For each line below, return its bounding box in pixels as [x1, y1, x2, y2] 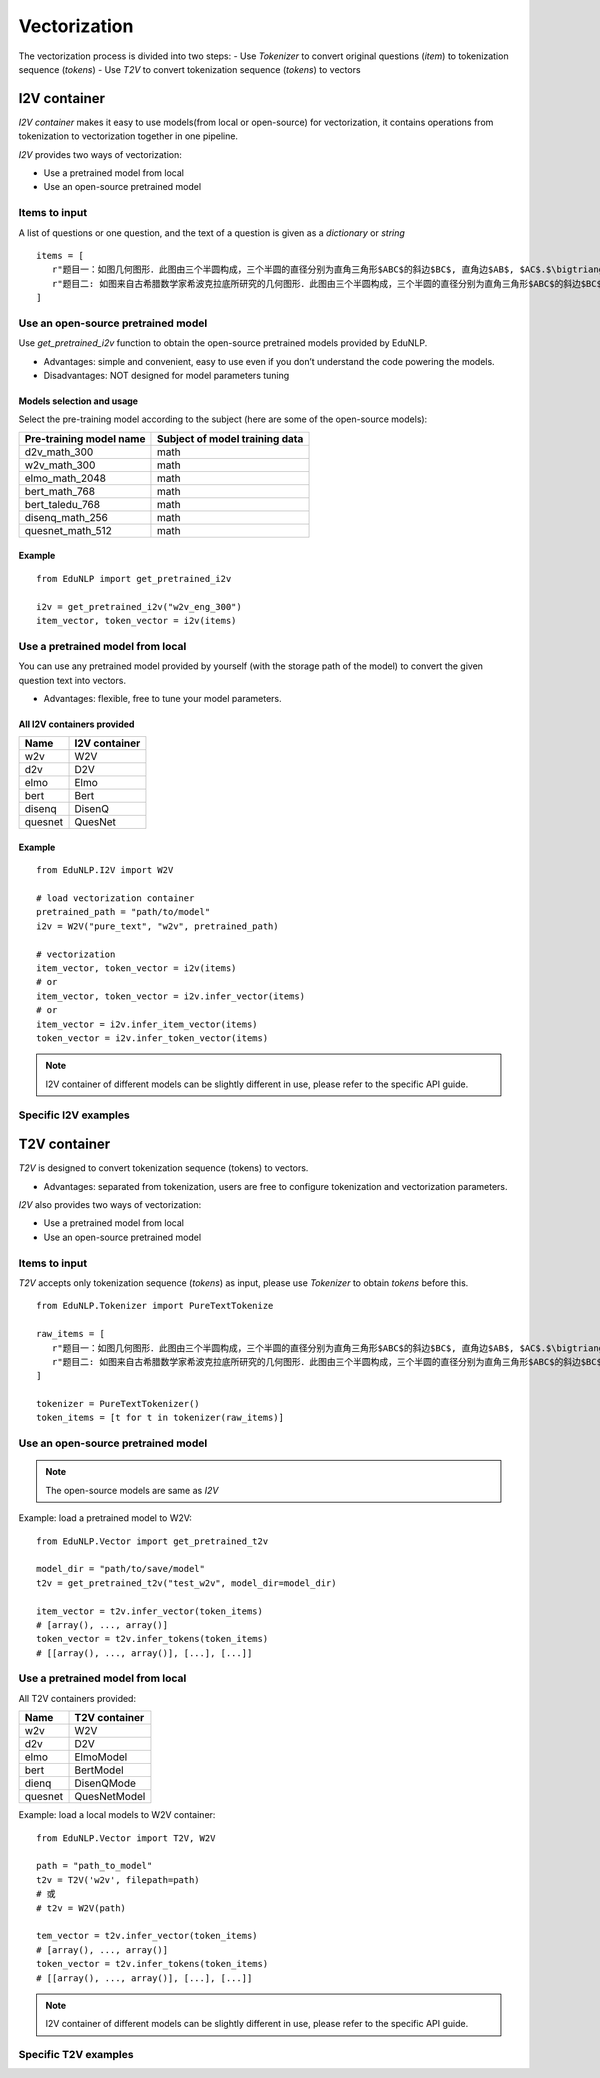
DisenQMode [74, 1776, 137, 1790]
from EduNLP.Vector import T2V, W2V [36, 1832, 216, 1844]
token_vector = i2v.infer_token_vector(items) [36, 1032, 269, 1044]
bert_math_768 [24, 484, 95, 498]
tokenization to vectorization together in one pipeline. [18, 130, 239, 142]
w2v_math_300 [24, 458, 96, 472]
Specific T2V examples [18, 2048, 134, 2062]
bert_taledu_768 [24, 497, 100, 511]
